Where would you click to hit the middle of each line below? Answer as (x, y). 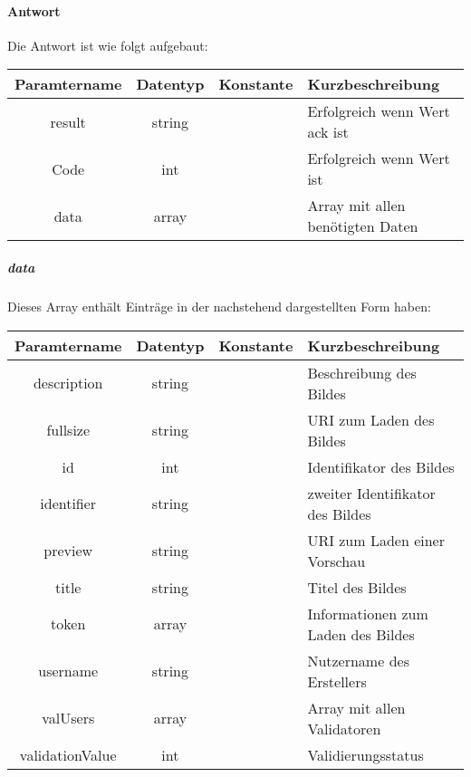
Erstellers (337, 681)
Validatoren (344, 728)
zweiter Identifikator (371, 493)
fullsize (68, 430)
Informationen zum (368, 613)
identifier (68, 504)
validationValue (68, 754)
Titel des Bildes (357, 587)
